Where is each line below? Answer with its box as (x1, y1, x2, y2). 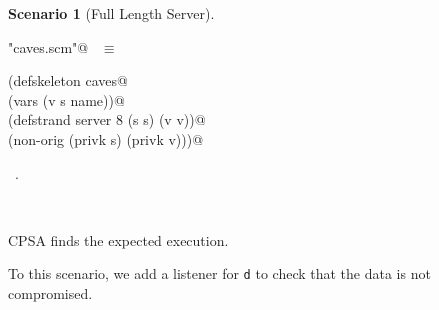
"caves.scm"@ (8, 36, 89, 57)
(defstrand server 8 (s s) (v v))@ (8, 109, 206, 130)
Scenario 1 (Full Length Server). (8, 3, 215, 23)
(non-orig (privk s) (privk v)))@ (8, 128, 204, 149)
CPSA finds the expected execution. (8, 229, 229, 250)
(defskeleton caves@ (8, 70, 128, 91)
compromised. (8, 283, 93, 303)
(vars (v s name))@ (8, 89, 125, 110)
